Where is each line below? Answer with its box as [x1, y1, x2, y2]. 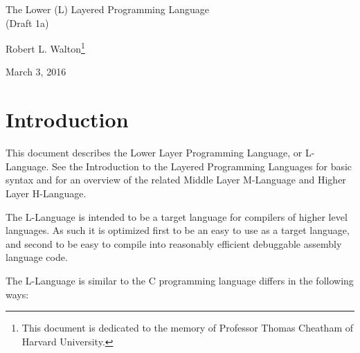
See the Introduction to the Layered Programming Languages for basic [52, 159, 352, 173]
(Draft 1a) [6, 15, 49, 30]
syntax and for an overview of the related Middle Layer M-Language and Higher [6, 172, 346, 187]
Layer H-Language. [6, 185, 87, 200]
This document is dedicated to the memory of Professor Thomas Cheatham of [21, 320, 354, 335]
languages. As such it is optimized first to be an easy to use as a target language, [6, 223, 350, 237]
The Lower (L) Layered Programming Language [6, 2, 209, 16]
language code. [6, 250, 68, 264]
